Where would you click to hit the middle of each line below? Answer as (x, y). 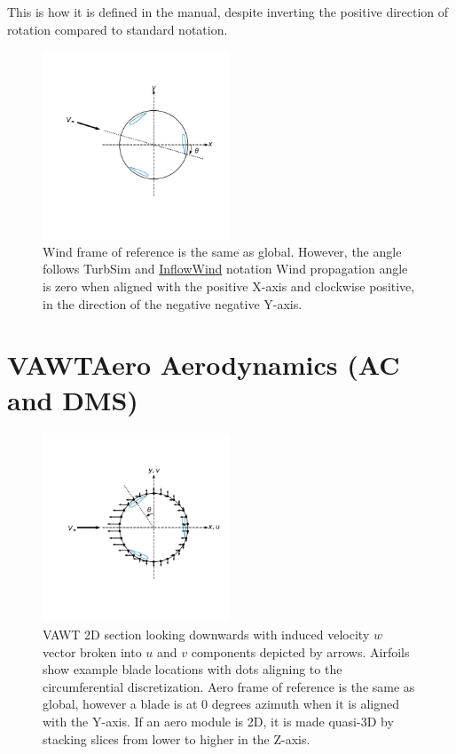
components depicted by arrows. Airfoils (300, 651)
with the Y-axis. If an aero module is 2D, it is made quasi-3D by (218, 722)
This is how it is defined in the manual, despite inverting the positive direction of (228, 12)
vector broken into (92, 651)
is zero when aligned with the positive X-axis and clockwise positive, (229, 286)
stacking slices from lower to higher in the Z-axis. (177, 738)
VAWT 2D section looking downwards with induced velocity (206, 635)
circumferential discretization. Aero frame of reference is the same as (229, 686)
